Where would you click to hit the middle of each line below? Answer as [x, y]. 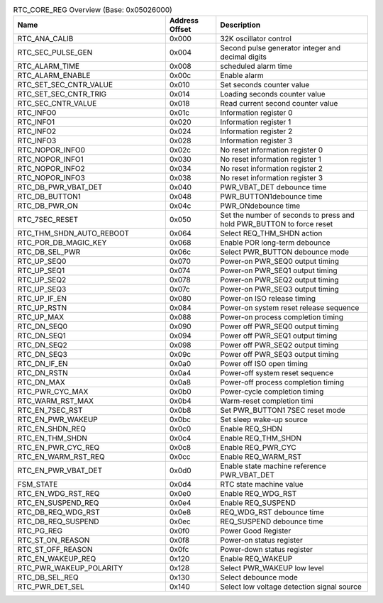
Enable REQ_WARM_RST [261, 457]
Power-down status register [267, 550]
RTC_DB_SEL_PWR [49, 252]
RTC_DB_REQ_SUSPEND [58, 521]
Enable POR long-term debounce [275, 243]
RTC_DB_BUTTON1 [49, 197]
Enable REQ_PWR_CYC [259, 448]
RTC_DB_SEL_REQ [48, 577]
